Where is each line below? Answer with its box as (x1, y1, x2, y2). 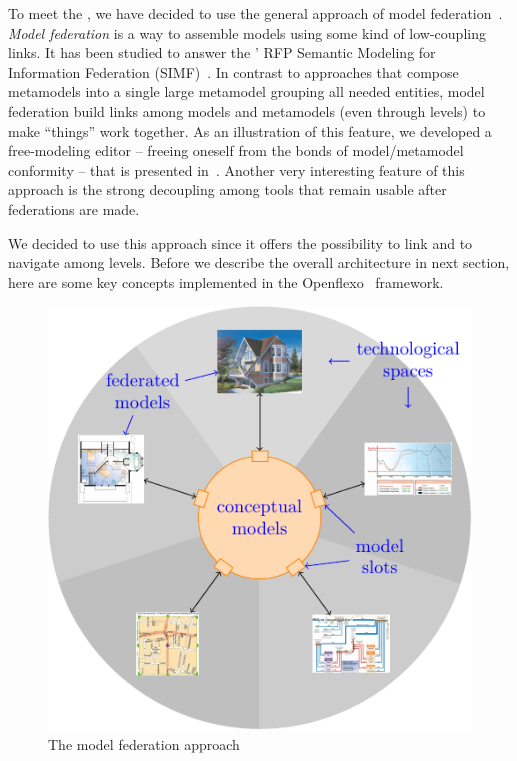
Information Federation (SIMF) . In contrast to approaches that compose (8, 61, 459, 82)
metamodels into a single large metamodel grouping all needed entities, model (8, 81, 485, 102)
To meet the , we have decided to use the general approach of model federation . (8, 3, 503, 23)
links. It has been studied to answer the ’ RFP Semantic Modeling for (8, 42, 436, 63)
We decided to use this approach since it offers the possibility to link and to (8, 232, 473, 253)
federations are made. (8, 198, 140, 219)
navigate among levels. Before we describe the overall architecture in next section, (8, 252, 510, 273)
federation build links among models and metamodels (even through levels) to (8, 100, 486, 121)
